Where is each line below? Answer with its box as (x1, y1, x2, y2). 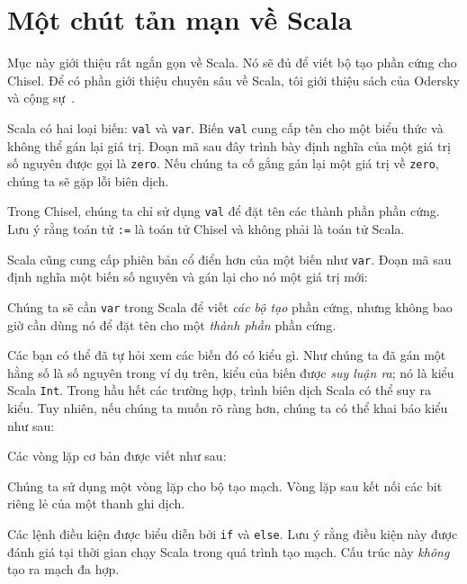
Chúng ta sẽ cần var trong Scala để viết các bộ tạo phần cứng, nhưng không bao (7, 297, 453, 316)
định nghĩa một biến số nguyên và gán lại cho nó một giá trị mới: (7, 267, 368, 286)
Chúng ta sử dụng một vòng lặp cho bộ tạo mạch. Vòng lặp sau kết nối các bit (7, 476, 443, 495)
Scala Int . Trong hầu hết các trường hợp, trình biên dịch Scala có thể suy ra (7, 381, 431, 400)
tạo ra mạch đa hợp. (7, 560, 120, 579)
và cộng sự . (7, 88, 76, 107)
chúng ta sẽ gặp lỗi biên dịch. (7, 171, 169, 190)
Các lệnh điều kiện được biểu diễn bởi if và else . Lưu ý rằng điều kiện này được (7, 525, 458, 544)
